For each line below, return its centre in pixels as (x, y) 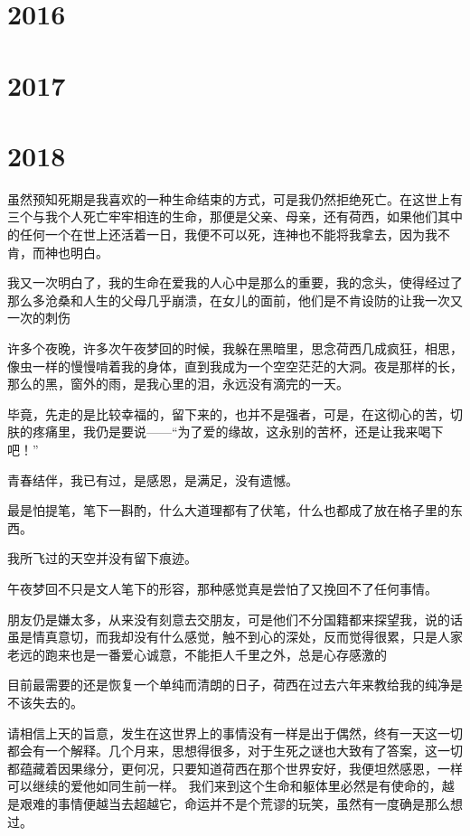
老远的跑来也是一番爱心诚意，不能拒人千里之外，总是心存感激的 (197, 654)
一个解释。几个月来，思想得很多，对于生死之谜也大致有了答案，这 (241, 751)
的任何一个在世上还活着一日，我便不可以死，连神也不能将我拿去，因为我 (222, 235)
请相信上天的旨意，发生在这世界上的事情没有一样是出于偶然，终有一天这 (222, 733)
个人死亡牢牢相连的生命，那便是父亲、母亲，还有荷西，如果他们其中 (260, 216)
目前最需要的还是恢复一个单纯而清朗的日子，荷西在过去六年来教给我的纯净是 (235, 685)
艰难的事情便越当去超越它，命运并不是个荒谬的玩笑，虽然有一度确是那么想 (241, 803)
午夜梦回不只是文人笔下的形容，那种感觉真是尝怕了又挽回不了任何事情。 (222, 588)
